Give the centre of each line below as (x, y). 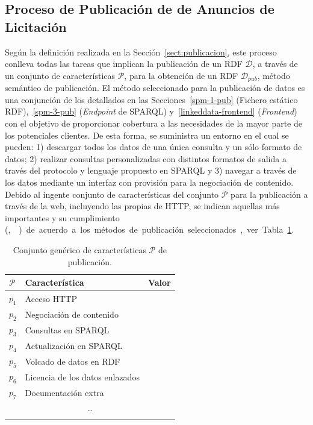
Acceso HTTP (51, 298)
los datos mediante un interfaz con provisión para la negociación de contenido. (149, 182)
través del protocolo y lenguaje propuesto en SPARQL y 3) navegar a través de (151, 170)
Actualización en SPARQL (74, 345)
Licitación (36, 26)
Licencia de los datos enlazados (82, 376)
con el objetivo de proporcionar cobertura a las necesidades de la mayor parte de (153, 123)
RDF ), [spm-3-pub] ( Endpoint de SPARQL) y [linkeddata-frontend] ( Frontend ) (151, 111)
